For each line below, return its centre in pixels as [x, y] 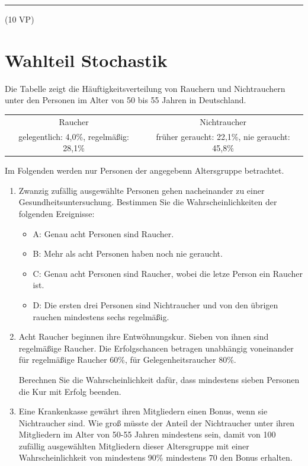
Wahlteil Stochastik [86, 60]
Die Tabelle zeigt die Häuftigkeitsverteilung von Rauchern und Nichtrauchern [145, 88]
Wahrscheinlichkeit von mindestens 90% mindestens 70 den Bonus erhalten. [155, 457]
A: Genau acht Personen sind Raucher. [103, 233]
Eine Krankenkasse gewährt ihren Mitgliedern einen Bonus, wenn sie [143, 411]
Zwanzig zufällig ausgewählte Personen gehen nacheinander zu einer [142, 190]
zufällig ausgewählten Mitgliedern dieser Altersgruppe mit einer [134, 446]
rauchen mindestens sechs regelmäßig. [101, 316]
